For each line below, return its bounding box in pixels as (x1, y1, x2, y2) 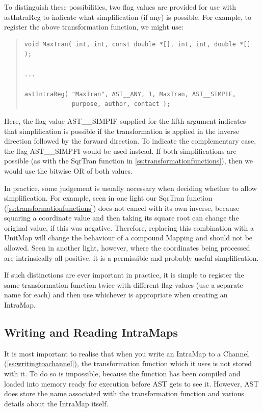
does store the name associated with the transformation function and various (4, 388, 244, 399)
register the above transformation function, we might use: (4, 21, 183, 32)
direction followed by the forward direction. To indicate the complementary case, (4, 135, 256, 146)
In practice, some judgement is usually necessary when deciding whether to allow (4, 182, 257, 193)
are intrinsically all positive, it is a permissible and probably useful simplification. (4, 252, 259, 263)
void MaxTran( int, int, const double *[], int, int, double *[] (24, 40, 251, 48)
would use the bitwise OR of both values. (4, 165, 133, 176)
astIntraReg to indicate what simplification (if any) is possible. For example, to (4, 11, 252, 22)
